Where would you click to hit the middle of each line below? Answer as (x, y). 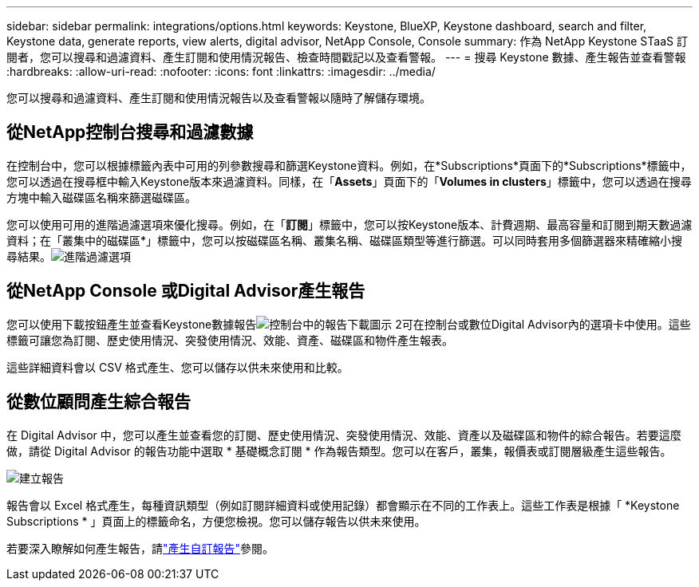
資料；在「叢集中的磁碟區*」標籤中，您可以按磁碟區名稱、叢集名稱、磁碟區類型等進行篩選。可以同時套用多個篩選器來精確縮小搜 (345, 240)
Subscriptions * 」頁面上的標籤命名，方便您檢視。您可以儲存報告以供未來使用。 (216, 521)
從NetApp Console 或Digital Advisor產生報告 (186, 291)
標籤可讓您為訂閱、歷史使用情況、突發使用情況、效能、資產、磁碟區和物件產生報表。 (230, 340)
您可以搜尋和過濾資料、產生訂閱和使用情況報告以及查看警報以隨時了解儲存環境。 (219, 98)
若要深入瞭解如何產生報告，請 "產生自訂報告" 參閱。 (140, 548)
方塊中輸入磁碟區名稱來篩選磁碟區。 (101, 197)
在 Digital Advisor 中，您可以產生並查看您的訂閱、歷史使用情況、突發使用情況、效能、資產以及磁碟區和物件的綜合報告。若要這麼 (344, 435)
